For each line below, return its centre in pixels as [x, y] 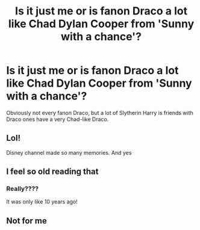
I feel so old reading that [52, 172]
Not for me [27, 221]
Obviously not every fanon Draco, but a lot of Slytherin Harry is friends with [100, 113]
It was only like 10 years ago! [42, 202]
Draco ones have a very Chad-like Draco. [58, 119]
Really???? [23, 189]
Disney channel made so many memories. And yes [69, 152]
